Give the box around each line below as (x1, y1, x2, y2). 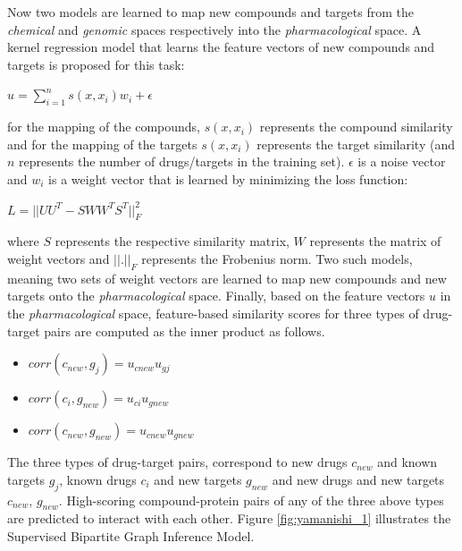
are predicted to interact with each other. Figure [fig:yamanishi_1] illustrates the (7, 509, 451, 528)
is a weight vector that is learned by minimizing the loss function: (48, 169, 408, 188)
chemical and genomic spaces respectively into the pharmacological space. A (7, 20, 422, 38)
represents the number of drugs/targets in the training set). (19, 152, 345, 171)
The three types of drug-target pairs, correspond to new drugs (7, 453, 348, 471)
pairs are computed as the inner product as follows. (44, 321, 325, 340)
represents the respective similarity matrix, (55, 232, 290, 250)
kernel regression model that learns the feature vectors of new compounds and (7, 38, 435, 56)
